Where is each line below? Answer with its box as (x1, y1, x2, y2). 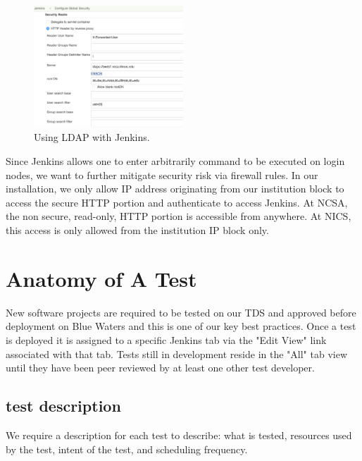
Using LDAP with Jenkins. (34, 130, 150, 145)
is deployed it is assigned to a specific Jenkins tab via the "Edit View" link (6, 332, 327, 347)
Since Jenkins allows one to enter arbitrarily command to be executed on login (6, 154, 345, 168)
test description (6, 395, 121, 417)
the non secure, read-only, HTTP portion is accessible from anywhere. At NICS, (6, 209, 351, 223)
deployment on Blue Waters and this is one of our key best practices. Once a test (6, 319, 356, 333)
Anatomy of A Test (6, 264, 197, 293)
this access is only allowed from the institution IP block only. (6, 223, 269, 238)
